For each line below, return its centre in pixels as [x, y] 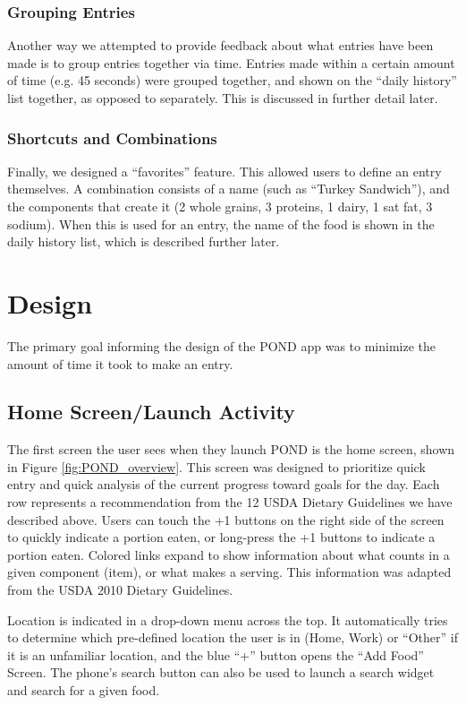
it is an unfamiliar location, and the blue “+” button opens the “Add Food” [216, 654]
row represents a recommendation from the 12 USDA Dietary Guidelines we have [230, 502]
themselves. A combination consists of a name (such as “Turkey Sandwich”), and [229, 189]
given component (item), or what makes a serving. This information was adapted [229, 572]
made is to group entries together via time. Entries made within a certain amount [231, 62]
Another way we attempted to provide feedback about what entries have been [220, 45]
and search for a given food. [84, 690]
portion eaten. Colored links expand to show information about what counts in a [229, 554]
